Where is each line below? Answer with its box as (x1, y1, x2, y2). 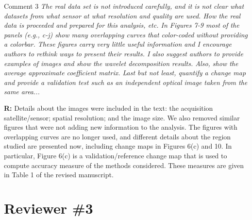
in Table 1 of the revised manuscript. (4, 169, 114, 180)
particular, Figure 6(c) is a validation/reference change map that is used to (4, 150, 227, 160)
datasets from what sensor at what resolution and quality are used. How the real (4, 10, 241, 20)
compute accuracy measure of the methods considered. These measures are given (4, 160, 244, 170)
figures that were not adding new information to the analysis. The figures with (4, 122, 237, 132)
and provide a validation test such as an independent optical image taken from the (4, 77, 248, 87)
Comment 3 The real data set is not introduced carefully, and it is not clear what (4, 1, 244, 11)
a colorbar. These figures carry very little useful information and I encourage (4, 39, 232, 49)
